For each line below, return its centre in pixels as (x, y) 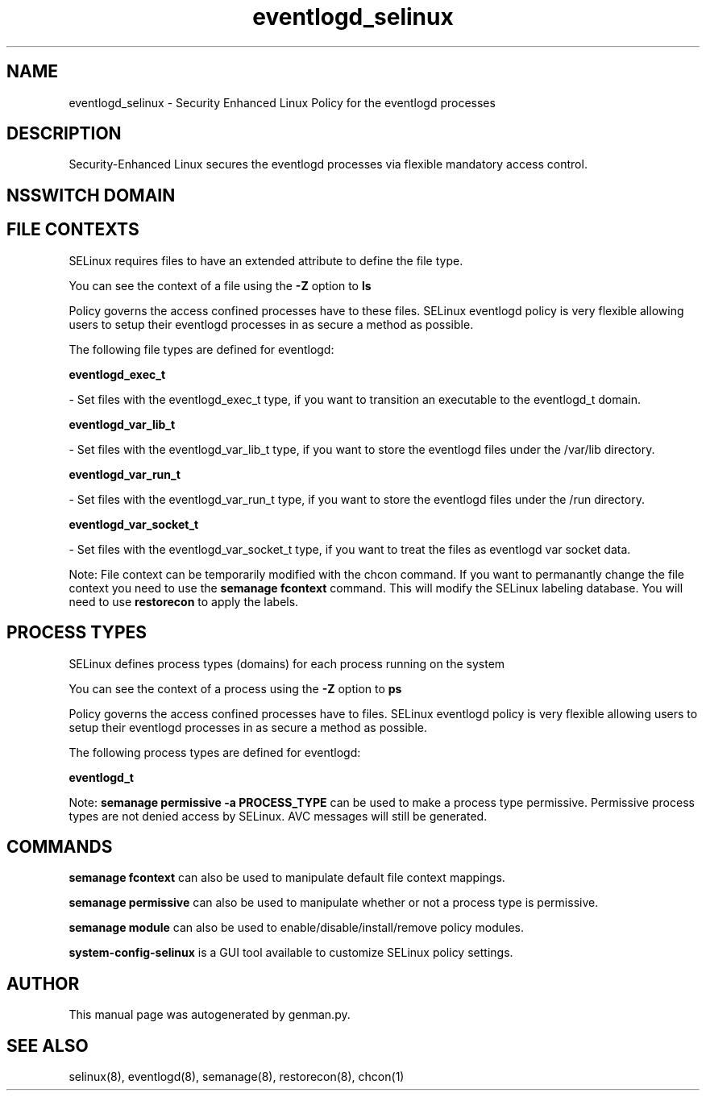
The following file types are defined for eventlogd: (201, 349)
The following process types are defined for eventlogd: (215, 752)
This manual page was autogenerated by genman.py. (210, 1015)
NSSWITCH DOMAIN (91, 195)
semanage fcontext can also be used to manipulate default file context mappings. (287, 878)
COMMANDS (60, 846)
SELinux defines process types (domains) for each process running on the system (287, 663)
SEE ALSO (48, 1045)
